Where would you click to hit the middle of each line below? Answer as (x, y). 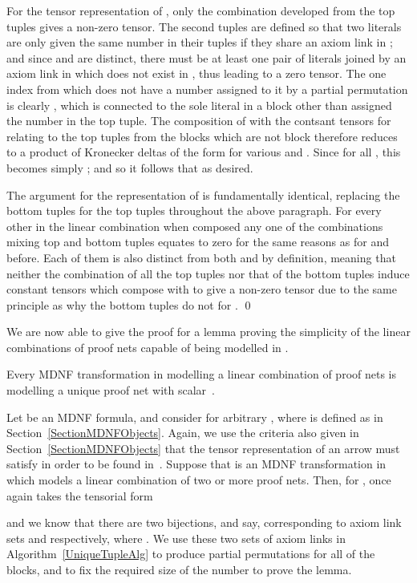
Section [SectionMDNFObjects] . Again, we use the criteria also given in (183, 433)
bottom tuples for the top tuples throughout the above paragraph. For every (194, 211)
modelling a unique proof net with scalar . (111, 390)
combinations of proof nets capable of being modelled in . (148, 347)
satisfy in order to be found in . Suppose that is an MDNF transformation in (196, 464)
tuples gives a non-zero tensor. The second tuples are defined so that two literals (204, 26)
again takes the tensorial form (80, 495)
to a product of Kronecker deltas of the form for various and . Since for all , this (204, 152)
